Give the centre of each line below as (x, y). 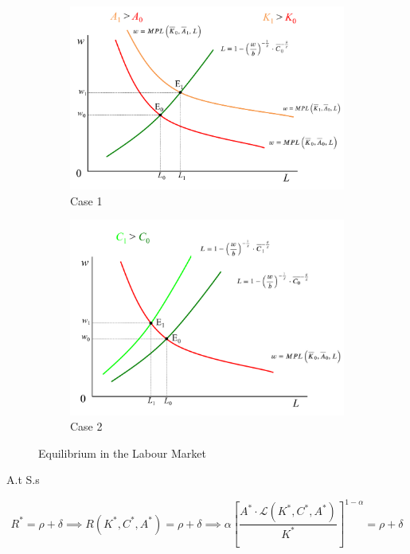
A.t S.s (23, 480)
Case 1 (86, 200)
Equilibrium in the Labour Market (122, 453)
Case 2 (86, 426)
